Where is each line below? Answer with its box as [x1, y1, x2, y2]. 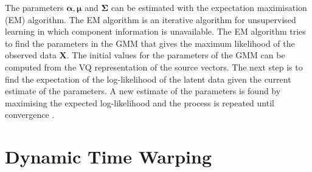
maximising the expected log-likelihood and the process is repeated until [5, 96, 274, 109]
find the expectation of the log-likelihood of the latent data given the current [5, 72, 291, 85]
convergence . [5, 108, 55, 121]
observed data [5, 49, 57, 61]
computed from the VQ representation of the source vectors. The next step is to [5, 60, 303, 73]
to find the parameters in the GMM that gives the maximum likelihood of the [5, 36, 295, 49]
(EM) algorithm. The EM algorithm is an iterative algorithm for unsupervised [5, 13, 296, 26]
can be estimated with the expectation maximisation [111, 1, 307, 13]
